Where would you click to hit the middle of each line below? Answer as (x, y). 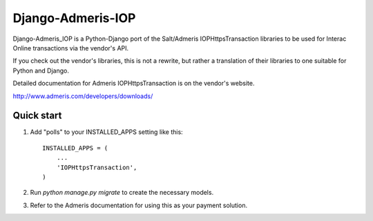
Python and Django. (41, 70)
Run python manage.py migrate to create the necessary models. (122, 193)
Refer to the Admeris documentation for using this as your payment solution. (139, 205)
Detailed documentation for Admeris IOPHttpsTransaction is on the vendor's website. (134, 84)
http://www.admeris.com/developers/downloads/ (83, 96)
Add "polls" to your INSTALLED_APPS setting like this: (106, 132)
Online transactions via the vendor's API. (71, 48)
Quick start (37, 116)
